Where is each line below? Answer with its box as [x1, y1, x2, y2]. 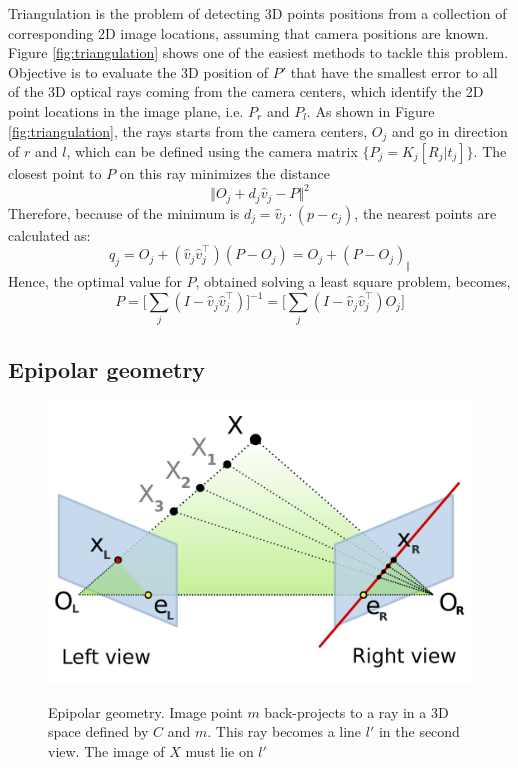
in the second [378, 721, 460, 742]
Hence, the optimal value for [8, 270, 182, 291]
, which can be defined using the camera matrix [66, 141, 358, 162]
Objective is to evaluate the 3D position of [8, 61, 269, 82]
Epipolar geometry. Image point [48, 701, 243, 722]
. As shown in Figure [306, 100, 435, 121]
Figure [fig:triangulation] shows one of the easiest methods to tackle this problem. [8, 42, 509, 63]
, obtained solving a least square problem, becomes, [195, 270, 511, 291]
